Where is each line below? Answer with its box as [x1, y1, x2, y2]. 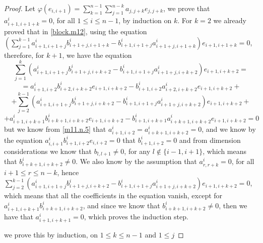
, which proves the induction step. [84, 211, 188, 221]
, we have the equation [62, 49, 132, 60]
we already [213, 15, 246, 25]
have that [4, 211, 33, 221]
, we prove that [163, 3, 210, 13]
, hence [57, 167, 79, 177]
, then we [219, 200, 247, 210]
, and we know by [202, 123, 256, 134]
